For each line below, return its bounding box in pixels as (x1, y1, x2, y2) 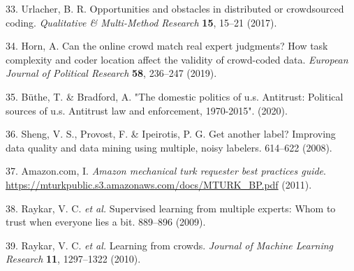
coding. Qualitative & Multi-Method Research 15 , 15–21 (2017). (6, 15, 277, 29)
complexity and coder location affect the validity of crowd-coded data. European (6, 52, 348, 66)
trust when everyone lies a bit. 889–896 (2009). (6, 214, 206, 229)
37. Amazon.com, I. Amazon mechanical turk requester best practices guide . (6, 163, 326, 178)
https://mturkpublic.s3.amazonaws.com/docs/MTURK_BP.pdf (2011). (6, 177, 312, 191)
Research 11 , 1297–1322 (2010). (6, 251, 141, 266)
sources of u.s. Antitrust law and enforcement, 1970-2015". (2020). (6, 103, 288, 117)
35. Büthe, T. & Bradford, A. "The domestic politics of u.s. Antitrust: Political (6, 89, 344, 103)
